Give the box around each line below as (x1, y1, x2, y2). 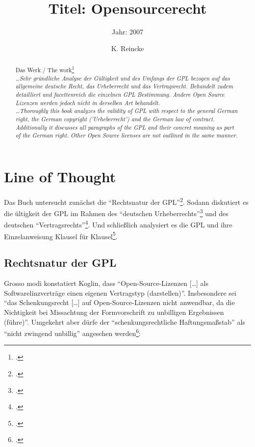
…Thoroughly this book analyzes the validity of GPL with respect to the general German (15, 107, 238, 115)
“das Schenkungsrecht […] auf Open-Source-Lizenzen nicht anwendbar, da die (4, 297, 235, 307)
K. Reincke (111, 43, 144, 53)
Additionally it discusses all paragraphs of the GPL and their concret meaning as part (15, 123, 234, 131)
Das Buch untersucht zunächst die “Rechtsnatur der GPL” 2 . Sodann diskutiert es (4, 195, 249, 207)
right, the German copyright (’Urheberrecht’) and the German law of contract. (15, 115, 215, 123)
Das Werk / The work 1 (15, 64, 75, 74)
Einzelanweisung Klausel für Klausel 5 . (4, 229, 118, 241)
